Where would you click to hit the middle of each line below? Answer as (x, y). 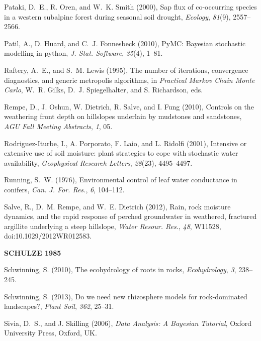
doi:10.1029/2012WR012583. (48, 236)
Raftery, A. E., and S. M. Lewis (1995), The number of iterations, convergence (126, 70)
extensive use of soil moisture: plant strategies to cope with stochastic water (121, 153)
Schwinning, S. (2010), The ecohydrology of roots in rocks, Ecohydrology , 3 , (120, 269)
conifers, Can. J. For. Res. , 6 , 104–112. (64, 189)
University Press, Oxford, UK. (51, 333)
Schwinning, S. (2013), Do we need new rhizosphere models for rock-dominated (126, 296)
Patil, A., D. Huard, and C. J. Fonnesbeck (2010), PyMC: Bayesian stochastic (125, 43)
